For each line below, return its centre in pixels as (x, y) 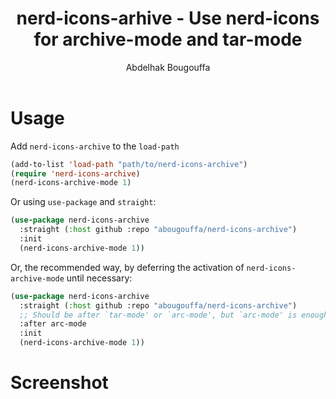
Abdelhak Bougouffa (168, 67)
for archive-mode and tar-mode (168, 39)
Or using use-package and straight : (83, 202)
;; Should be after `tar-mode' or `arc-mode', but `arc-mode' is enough (174, 315)
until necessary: (99, 278)
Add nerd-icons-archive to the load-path (95, 146)
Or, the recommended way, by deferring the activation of (127, 267)
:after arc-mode (53, 324)
